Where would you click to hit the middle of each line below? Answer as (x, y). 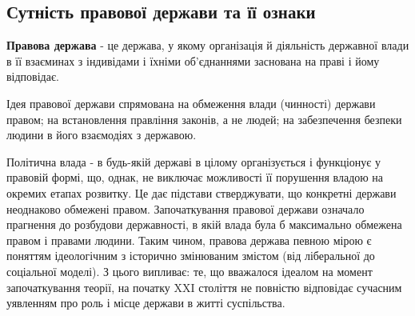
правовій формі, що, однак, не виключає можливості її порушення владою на (195, 177)
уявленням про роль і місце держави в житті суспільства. (146, 303)
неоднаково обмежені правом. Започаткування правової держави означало (186, 208)
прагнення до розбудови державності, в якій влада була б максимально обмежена (204, 224)
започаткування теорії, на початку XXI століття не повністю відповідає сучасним (204, 287)
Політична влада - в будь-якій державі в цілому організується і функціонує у (194, 161)
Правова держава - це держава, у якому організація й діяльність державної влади (208, 45)
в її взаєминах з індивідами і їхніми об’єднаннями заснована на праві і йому (193, 60)
